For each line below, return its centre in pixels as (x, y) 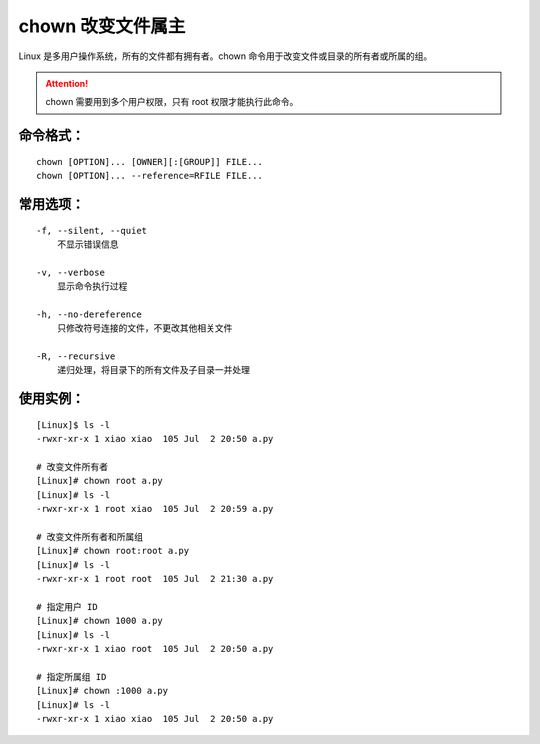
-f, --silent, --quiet (92, 230)
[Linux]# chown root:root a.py (113, 551)
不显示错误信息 (87, 244)
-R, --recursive (76, 356)
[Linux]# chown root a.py (100, 481)
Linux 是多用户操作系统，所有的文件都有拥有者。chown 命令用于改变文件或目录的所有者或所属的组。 (225, 56)
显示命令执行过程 (92, 286)
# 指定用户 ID (67, 606)
